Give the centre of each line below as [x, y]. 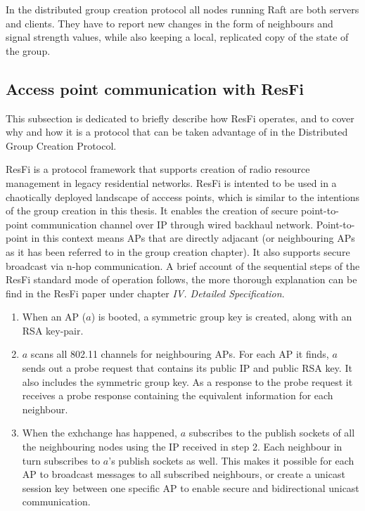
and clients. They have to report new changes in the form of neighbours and [169, 23]
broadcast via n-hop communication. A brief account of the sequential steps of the [183, 265]
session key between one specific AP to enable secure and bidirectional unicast [191, 487]
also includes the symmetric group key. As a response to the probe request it [187, 381]
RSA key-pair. [53, 330]
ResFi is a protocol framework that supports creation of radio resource [158, 169]
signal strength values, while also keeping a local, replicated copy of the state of [177, 37]
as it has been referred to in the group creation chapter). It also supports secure [178, 251]
